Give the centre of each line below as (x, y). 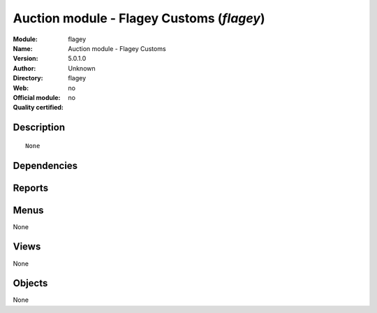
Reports (31, 188)
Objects (30, 283)
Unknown (82, 68)
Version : (25, 59)
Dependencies (45, 165)
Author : (24, 68)
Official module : (37, 97)
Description (39, 128)
